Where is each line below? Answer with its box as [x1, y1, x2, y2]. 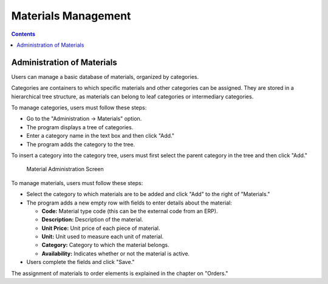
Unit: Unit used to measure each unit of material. [41, 233, 164, 240]
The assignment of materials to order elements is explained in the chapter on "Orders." [11, 269, 228, 277]
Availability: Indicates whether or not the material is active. [41, 249, 190, 257]
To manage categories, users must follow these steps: [11, 104, 147, 112]
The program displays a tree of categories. [26, 123, 134, 130]
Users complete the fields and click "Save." [26, 259, 135, 266]
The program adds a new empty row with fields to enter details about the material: [26, 199, 232, 206]
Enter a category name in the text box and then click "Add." [26, 132, 175, 140]
